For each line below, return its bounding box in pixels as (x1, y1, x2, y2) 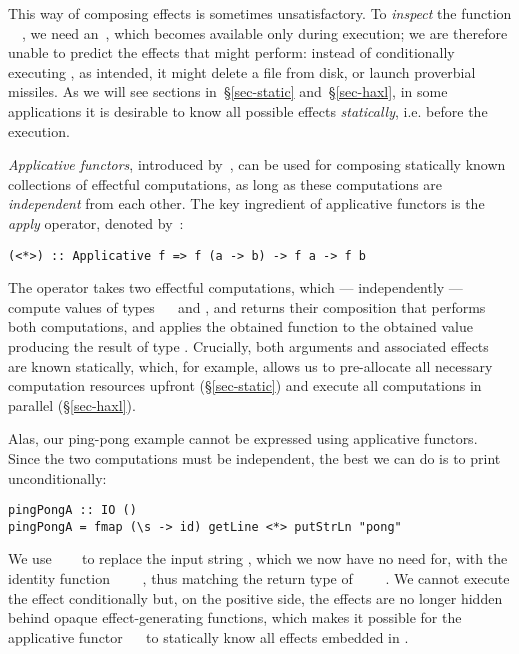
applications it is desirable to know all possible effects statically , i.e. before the (8, 100, 488, 121)
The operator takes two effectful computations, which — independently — (8, 277, 463, 298)
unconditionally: (8, 467, 107, 488)
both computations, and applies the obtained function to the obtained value (8, 316, 473, 337)
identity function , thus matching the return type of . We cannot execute (8, 568, 510, 589)
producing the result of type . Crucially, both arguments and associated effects (8, 335, 489, 356)
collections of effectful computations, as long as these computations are (8, 173, 443, 194)
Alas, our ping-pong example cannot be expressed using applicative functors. (8, 428, 478, 449)
